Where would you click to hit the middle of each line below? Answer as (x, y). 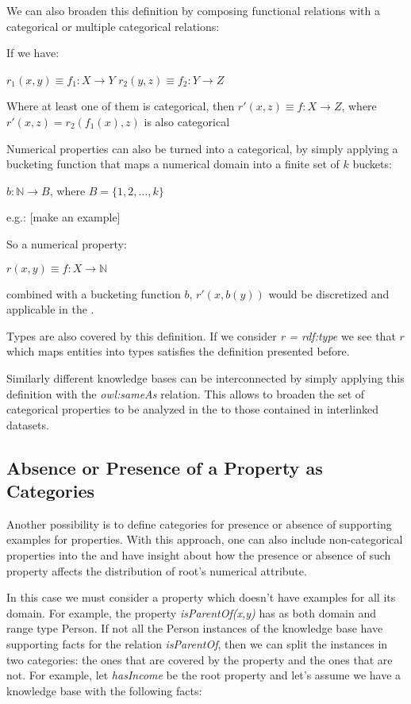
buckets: (372, 164)
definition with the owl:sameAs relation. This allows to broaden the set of (186, 393)
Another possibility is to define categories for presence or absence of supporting (199, 523)
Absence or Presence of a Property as (165, 467)
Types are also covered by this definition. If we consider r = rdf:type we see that (201, 335)
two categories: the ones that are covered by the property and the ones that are (200, 659)
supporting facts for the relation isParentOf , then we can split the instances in (197, 644)
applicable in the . (50, 309)
